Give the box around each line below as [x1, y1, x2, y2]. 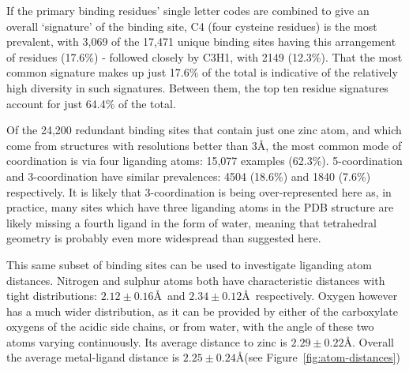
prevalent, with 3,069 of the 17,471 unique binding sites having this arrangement [6, 33, 396, 50]
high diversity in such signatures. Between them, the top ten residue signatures [6, 79, 388, 96]
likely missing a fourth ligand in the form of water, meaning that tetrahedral [6, 214, 377, 230]
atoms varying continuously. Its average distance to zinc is [6, 333, 287, 350]
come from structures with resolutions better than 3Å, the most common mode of [6, 137, 402, 153]
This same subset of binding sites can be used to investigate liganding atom [6, 256, 372, 272]
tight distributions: [6, 287, 97, 304]
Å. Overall [343, 333, 394, 350]
